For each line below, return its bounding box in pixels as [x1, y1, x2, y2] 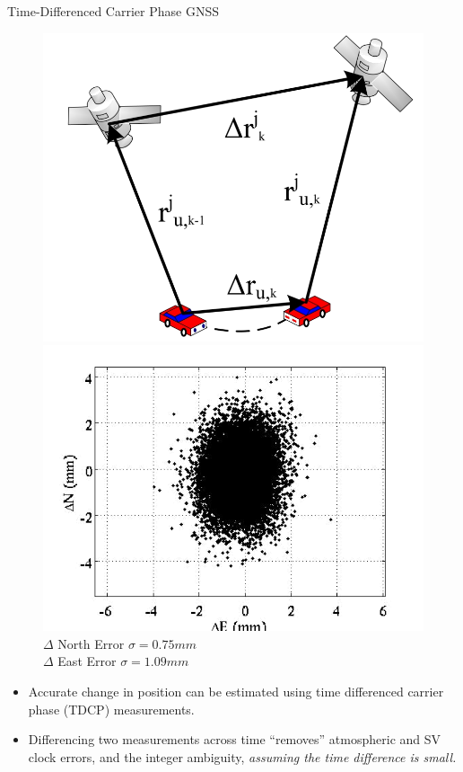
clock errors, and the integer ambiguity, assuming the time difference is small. [28, 747, 457, 766]
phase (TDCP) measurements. [28, 699, 195, 718]
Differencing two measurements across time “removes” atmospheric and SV [28, 730, 441, 749]
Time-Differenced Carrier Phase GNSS [7, 2, 219, 20]
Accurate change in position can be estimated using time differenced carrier [28, 682, 444, 700]
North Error [57, 634, 125, 652]
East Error [57, 652, 117, 670]
